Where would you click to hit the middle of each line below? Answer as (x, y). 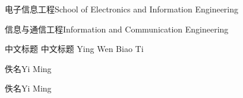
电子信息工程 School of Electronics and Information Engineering (122, 9)
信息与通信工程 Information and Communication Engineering (117, 29)
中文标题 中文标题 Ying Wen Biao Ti (74, 49)
